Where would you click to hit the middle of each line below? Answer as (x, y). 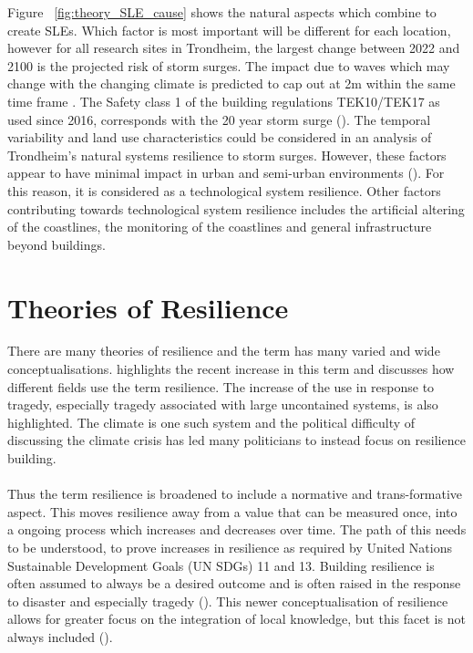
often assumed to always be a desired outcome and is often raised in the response (234, 583)
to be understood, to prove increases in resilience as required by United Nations (230, 547)
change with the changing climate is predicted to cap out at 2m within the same (231, 83)
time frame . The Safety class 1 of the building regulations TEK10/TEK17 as (224, 101)
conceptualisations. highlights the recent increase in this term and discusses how (231, 369)
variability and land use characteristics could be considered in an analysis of (220, 137)
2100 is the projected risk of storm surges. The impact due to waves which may (229, 65)
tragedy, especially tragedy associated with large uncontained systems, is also (223, 404)
